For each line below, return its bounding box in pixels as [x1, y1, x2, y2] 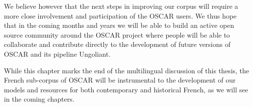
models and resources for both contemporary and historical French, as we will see [4, 84, 248, 94]
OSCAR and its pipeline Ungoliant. [4, 48, 111, 59]
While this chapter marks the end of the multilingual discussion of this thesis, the [4, 65, 250, 75]
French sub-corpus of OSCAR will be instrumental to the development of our [4, 75, 236, 85]
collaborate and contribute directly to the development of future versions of [4, 39, 230, 49]
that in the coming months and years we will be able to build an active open [4, 20, 234, 30]
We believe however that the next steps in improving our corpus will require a [4, 1, 238, 11]
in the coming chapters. [4, 94, 75, 104]
